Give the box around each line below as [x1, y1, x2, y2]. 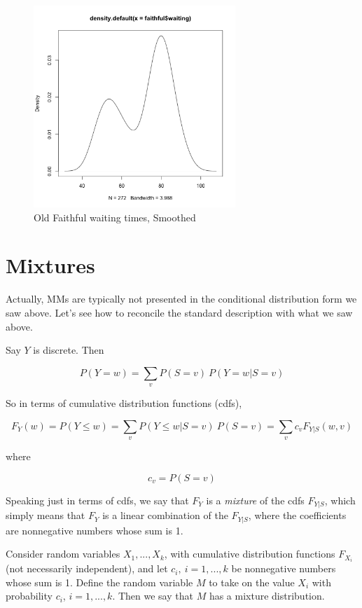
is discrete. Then [33, 343, 104, 357]
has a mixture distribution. [209, 588, 325, 603]
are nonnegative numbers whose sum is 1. [6, 523, 183, 537]
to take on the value [209, 574, 295, 589]
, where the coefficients [248, 508, 347, 523]
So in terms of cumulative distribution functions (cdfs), [6, 396, 242, 410]
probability [6, 588, 53, 603]
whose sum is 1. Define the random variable [6, 574, 193, 589]
